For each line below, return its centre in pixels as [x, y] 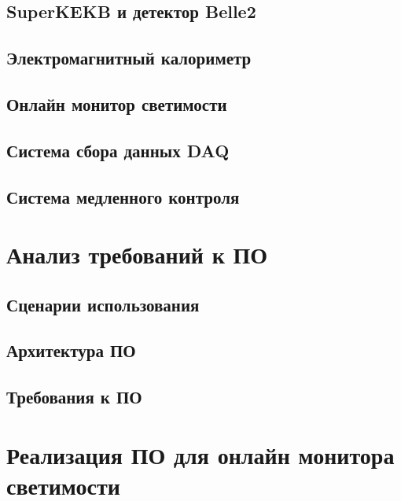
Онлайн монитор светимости [117, 103]
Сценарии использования [103, 304]
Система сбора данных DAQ [118, 150]
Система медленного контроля [123, 196]
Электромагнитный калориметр [129, 58]
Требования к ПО [74, 397]
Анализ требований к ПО [137, 254]
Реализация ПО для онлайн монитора [200, 454]
